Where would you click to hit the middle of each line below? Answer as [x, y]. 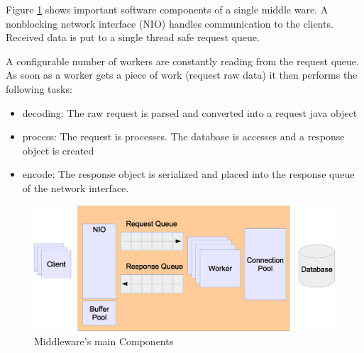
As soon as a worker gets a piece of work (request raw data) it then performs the [182, 75]
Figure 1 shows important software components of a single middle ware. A [167, 9]
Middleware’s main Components [104, 341]
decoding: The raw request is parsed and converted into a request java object [190, 112]
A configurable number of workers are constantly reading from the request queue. [182, 61]
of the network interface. [76, 187]
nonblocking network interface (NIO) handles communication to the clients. [170, 23]
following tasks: [39, 88]
